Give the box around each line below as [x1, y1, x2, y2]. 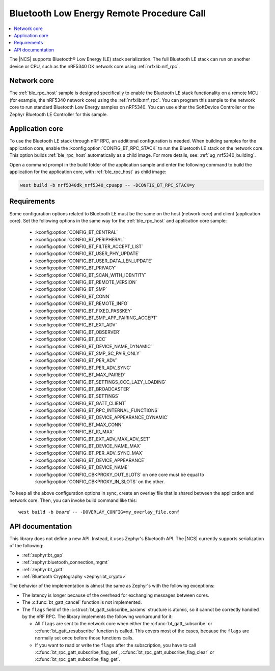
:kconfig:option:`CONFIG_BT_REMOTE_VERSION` [35, 279, 137, 285]
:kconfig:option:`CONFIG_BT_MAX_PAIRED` [35, 372, 126, 378]
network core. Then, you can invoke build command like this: [9, 497, 137, 504]
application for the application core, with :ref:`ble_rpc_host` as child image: [9, 169, 167, 175]
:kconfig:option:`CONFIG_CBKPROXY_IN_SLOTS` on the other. [35, 479, 165, 485]
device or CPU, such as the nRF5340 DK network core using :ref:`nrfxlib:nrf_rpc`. [9, 63, 180, 69]
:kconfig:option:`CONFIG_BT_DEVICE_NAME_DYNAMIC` [35, 343, 152, 349]
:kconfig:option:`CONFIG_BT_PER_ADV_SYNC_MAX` [35, 450, 144, 456]
